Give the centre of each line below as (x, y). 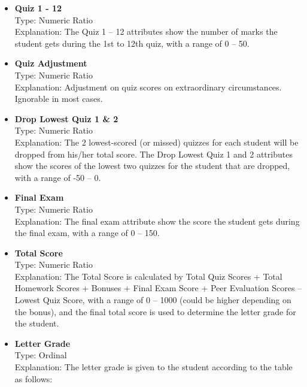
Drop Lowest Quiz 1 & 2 (66, 118)
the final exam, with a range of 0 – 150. (87, 233)
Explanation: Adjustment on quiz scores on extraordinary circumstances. (148, 87)
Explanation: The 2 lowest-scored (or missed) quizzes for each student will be (156, 142)
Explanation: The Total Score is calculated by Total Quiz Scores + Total (148, 276)
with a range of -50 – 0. (58, 177)
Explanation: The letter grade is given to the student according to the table (153, 367)
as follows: (34, 378)
